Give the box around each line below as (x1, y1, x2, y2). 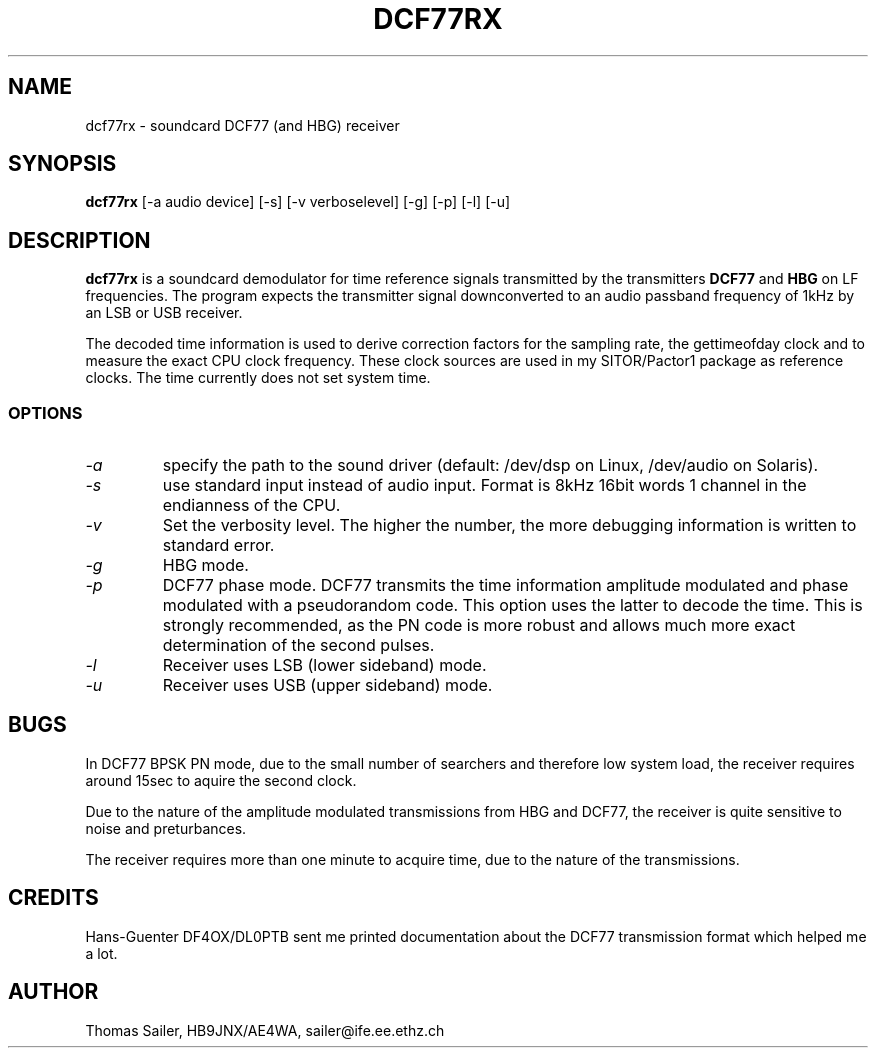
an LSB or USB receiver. (85, 304, 243, 322)
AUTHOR (8, 979, 99, 1005)
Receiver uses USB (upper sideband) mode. (162, 675, 493, 696)
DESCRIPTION (8, 227, 151, 253)
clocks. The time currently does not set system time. (85, 369, 431, 387)
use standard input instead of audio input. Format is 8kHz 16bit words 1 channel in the (162, 475, 807, 496)
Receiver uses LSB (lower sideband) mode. (162, 655, 487, 676)
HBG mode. (162, 555, 249, 576)
